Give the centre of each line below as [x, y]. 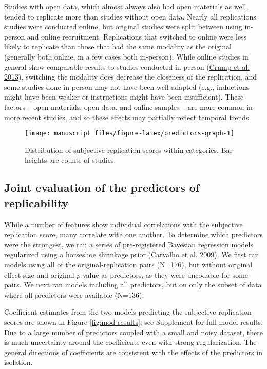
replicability [36, 202]
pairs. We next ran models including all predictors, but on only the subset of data [133, 285]
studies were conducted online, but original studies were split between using [123, 26]
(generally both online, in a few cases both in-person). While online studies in [126, 56]
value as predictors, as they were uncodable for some [165, 274]
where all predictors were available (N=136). [74, 294]
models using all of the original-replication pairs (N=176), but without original [128, 264]
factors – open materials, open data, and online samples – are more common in [128, 106]
